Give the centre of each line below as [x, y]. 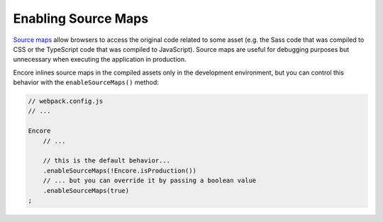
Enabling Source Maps [81, 18]
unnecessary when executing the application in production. [100, 60]
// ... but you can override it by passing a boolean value [150, 181]
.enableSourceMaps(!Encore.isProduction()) [120, 171]
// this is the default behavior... [106, 161]
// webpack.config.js [66, 101]
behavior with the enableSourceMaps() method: [86, 82]
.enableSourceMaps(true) [86, 190]
